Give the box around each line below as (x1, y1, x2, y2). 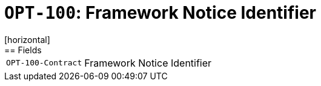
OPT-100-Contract (6, 58, 82, 68)
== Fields (4, 44, 42, 55)
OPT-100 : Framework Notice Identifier (4, 2, 316, 23)
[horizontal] (4, 34, 50, 45)
